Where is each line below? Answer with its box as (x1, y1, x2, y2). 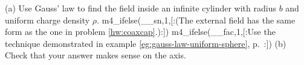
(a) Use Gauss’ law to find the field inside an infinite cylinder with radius (5, 2, 276, 14)
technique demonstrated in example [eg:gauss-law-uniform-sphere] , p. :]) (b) (5, 37, 286, 49)
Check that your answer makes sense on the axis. (5, 49, 186, 61)
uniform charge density (5, 13, 90, 26)
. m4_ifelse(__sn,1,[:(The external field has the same (97, 13, 296, 26)
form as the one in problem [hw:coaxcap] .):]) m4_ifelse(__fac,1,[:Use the (5, 25, 276, 38)
